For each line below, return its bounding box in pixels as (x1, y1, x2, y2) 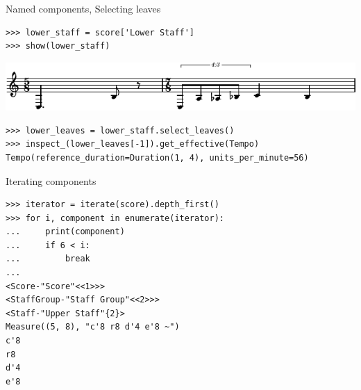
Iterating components (6, 173, 96, 188)
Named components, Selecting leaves (6, 1, 161, 15)
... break (6, 254, 90, 264)
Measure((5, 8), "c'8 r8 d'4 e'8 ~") (6, 322, 180, 332)
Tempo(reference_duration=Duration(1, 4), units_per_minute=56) (6, 152, 309, 163)
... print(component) (6, 227, 125, 237)
